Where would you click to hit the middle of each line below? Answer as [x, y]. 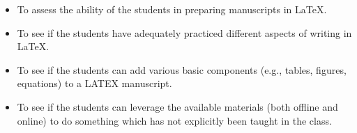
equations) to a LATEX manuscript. [94, 83]
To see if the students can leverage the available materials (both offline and [177, 106]
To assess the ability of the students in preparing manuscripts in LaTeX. [172, 9]
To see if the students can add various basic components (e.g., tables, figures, [182, 69]
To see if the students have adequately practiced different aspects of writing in [184, 32]
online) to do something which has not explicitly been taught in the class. [174, 120]
